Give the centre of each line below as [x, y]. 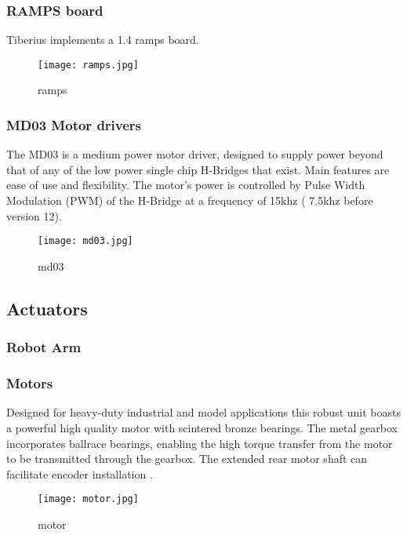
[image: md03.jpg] [85, 241]
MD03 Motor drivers [74, 124]
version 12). [34, 215]
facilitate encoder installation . [80, 473]
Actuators [47, 308]
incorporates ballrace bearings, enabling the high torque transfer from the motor [200, 443]
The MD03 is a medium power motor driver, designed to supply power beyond [195, 154]
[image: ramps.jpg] [88, 65]
